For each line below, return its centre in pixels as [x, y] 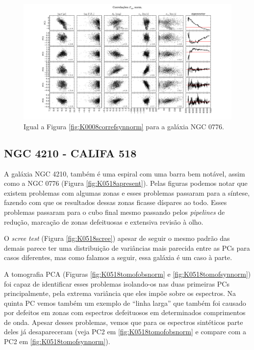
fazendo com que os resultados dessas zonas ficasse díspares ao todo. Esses [115, 202]
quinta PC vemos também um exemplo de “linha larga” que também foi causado [125, 303]
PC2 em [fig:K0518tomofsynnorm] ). [57, 341]
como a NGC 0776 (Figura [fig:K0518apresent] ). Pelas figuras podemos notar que [126, 183]
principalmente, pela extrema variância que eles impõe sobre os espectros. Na [120, 293]
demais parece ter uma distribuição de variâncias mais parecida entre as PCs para [127, 248]
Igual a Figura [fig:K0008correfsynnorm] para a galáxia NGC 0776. [124, 126]
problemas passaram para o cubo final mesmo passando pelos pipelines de [114, 212]
